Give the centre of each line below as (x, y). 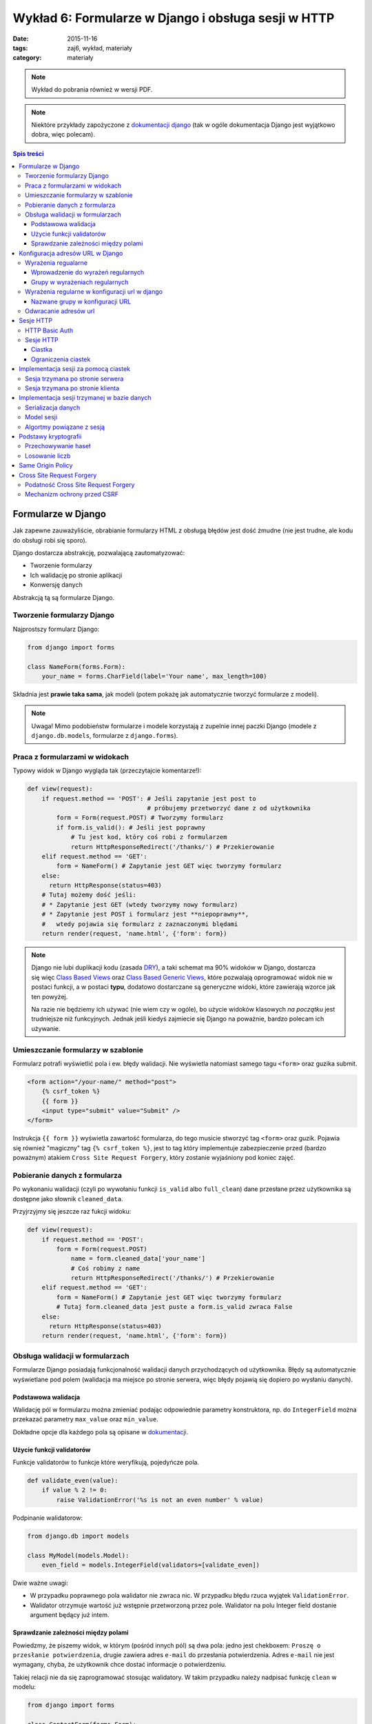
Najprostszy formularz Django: (56, 629)
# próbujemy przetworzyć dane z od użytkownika (229, 808)
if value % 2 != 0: (75, 1490)
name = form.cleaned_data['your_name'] (138, 1259)
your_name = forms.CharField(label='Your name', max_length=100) (154, 676)
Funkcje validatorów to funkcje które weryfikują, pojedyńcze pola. (106, 1463)
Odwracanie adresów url (60, 311)
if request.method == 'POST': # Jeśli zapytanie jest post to (149, 799)
